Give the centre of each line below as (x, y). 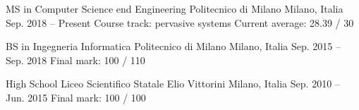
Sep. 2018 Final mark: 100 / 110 (75, 60)
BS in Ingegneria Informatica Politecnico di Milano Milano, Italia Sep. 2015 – (173, 46)
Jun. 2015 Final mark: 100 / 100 (76, 97)
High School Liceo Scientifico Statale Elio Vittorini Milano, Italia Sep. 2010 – (173, 84)
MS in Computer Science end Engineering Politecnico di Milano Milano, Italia (175, 8)
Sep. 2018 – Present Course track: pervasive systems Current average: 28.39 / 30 (180, 22)
